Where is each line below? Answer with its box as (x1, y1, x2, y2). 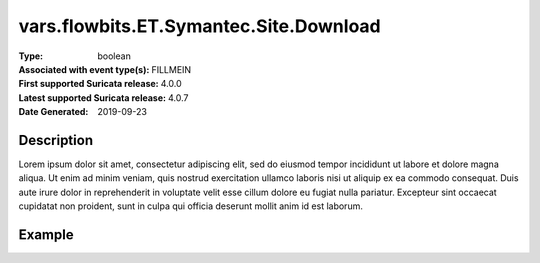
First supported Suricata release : (18, 78, 159, 90)
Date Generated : (18, 106, 89, 118)
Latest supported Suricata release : (18, 91, 167, 104)
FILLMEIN (151, 63, 192, 75)
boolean (97, 50, 132, 62)
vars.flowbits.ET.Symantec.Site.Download (18, 15, 381, 37)
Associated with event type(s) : (18, 63, 150, 75)
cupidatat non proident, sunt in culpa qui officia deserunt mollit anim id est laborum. (18, 200, 364, 212)
